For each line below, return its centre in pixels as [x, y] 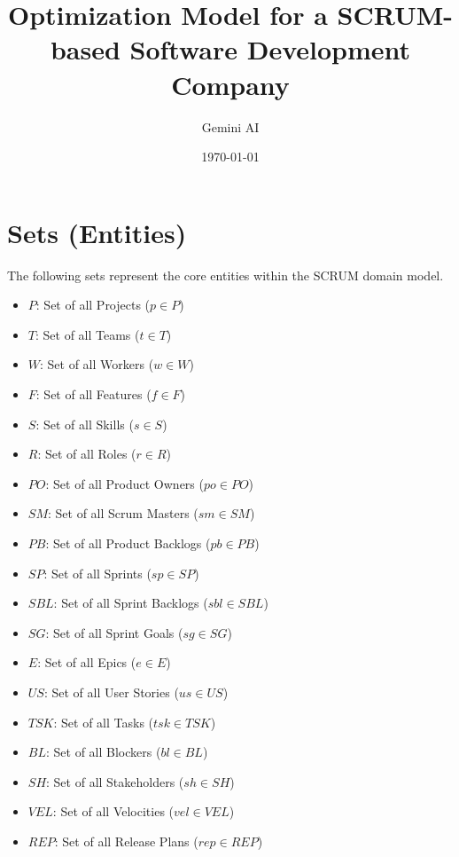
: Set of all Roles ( [87, 454]
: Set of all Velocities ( [113, 811]
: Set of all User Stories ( [111, 692]
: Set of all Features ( [93, 394]
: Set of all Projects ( [93, 305]
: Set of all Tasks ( [104, 722]
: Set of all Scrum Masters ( [123, 513]
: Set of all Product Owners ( [124, 483]
